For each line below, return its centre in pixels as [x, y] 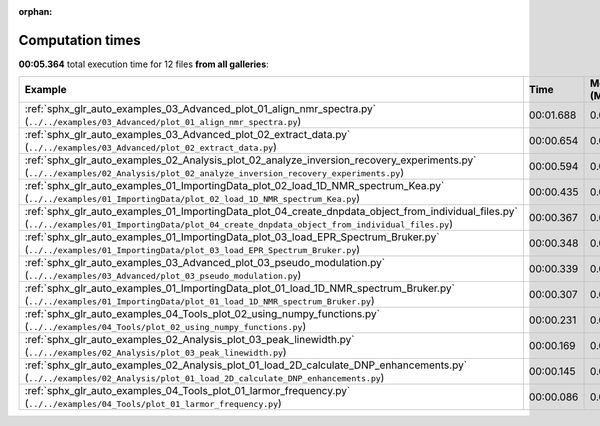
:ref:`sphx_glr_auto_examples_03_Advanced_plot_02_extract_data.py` [187, 135]
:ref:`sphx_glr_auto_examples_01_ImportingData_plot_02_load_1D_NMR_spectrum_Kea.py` [234, 186]
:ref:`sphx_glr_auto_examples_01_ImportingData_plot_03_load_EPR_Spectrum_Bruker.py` [232, 237]
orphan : [35, 11]
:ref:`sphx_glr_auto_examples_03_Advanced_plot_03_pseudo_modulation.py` [204, 263]
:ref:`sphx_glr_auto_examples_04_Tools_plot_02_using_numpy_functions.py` [202, 314]
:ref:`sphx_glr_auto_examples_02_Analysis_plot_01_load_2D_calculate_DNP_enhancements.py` [246, 365]
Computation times [79, 40]
